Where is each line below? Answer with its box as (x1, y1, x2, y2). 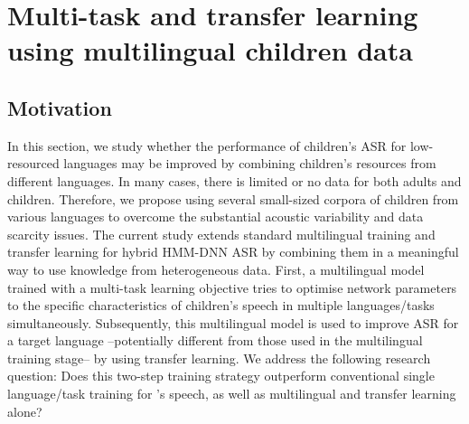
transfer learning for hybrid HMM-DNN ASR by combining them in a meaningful (7, 242, 459, 261)
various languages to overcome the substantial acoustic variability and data (7, 207, 424, 226)
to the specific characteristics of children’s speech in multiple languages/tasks (7, 296, 435, 315)
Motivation (7, 93, 112, 121)
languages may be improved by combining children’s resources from (63, 154, 436, 173)
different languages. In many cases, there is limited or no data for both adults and (7, 171, 462, 190)
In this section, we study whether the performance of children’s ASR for (7, 136, 407, 155)
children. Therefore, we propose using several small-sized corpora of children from (7, 189, 459, 208)
